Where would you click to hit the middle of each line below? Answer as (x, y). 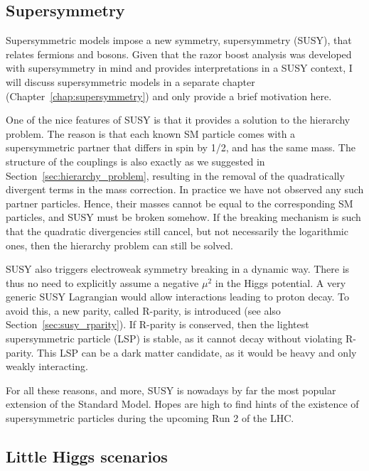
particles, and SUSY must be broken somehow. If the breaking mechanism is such (183, 217)
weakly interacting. (47, 366)
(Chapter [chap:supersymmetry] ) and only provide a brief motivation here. (169, 96)
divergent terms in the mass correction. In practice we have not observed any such (185, 189)
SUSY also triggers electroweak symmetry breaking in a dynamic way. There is (178, 269)
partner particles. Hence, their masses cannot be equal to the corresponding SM (180, 203)
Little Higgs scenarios (87, 456)
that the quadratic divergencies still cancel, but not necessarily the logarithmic (177, 231)
